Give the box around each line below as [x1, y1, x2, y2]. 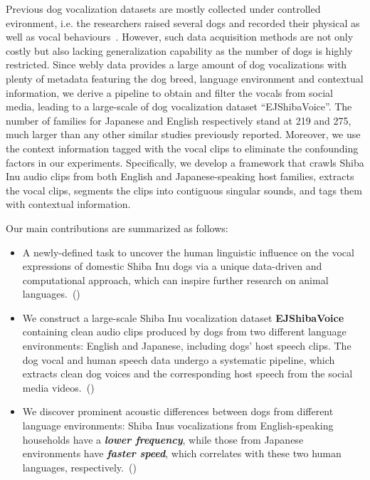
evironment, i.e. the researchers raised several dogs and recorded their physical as [6, 15, 360, 30]
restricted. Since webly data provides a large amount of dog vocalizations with [6, 57, 347, 72]
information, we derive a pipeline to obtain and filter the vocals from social [6, 85, 333, 100]
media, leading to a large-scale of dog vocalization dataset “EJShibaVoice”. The [6, 99, 352, 114]
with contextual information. [6, 197, 131, 212]
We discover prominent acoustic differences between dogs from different [22, 404, 334, 419]
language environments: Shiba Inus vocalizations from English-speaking [22, 418, 334, 433]
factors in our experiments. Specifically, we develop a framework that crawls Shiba [6, 155, 364, 169]
